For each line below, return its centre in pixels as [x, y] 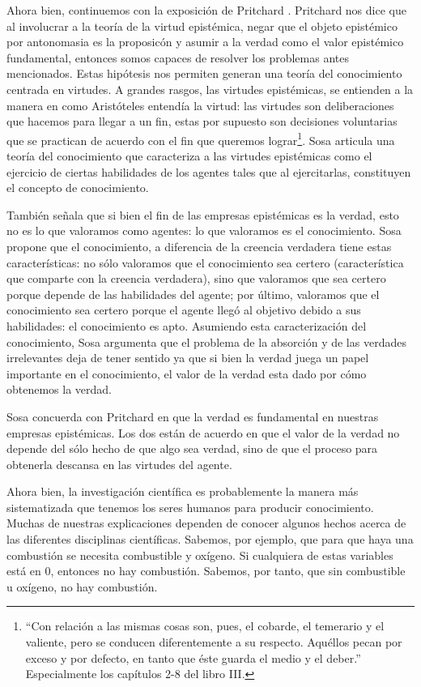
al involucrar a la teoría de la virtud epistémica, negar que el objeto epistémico [202, 26]
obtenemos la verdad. [60, 389]
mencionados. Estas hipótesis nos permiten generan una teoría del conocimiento [204, 73]
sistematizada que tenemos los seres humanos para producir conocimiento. [190, 507]
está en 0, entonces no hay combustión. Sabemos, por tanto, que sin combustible [206, 571]
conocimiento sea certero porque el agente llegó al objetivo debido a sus [184, 310]
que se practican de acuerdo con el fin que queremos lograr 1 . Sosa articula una [201, 139]
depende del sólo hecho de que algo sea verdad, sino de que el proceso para [192, 448]
